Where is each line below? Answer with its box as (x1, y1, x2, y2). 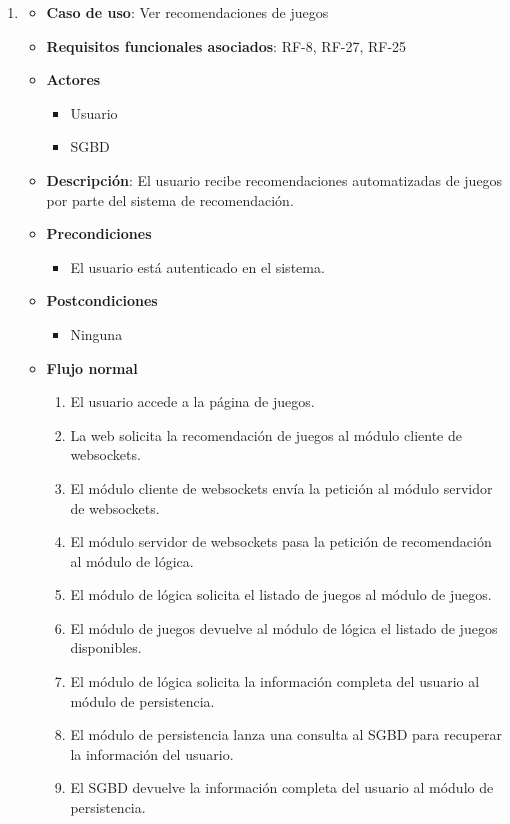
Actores (46, 69, 101, 90)
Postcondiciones (46, 290, 158, 311)
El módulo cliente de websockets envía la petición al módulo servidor (70, 477, 493, 498)
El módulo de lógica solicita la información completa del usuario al (70, 671, 480, 692)
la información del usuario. (70, 743, 234, 764)
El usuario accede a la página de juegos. (70, 391, 315, 412)
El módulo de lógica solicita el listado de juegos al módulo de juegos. (70, 584, 492, 605)
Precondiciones (46, 223, 152, 244)
